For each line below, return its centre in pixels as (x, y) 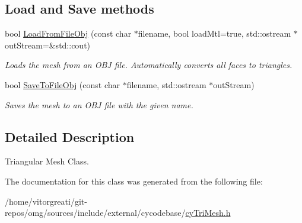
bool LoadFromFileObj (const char (68, 33)
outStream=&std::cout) (48, 45)
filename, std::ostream (166, 84)
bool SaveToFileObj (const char (63, 84)
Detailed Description (70, 136)
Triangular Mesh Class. (47, 161)
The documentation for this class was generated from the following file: (134, 181)
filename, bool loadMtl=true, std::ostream (214, 33)
